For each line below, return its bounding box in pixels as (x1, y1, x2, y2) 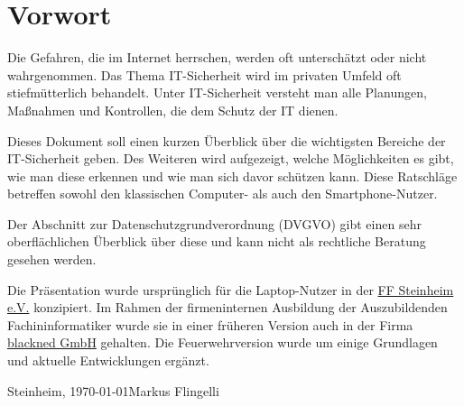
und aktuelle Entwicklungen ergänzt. (7, 351, 209, 370)
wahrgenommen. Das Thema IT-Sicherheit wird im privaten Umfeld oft (7, 65, 402, 84)
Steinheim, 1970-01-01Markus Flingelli (7, 381, 219, 400)
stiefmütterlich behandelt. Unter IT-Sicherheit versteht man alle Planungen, (7, 83, 427, 102)
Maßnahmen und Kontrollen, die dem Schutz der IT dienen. (7, 100, 339, 119)
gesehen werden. (7, 250, 97, 269)
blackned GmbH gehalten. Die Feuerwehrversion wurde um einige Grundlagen (7, 333, 438, 352)
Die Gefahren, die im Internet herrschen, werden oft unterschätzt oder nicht (7, 48, 427, 67)
